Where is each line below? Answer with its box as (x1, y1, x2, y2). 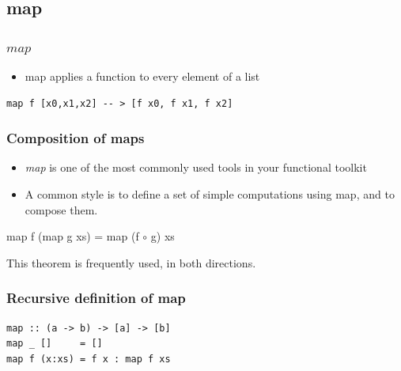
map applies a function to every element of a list (25, 68, 260, 84)
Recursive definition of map (6, 288, 186, 308)
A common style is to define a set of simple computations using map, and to (25, 186, 395, 202)
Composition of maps (6, 128, 145, 148)
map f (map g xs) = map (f (6, 228, 139, 244)
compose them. (25, 201, 98, 218)
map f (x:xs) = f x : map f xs (6, 353, 171, 365)
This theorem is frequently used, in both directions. (6, 254, 256, 271)
